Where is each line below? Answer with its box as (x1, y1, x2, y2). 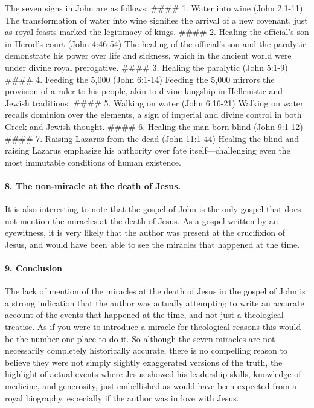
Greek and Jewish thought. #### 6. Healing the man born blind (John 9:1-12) (5, 120, 303, 132)
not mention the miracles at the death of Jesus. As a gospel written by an (5, 214, 278, 227)
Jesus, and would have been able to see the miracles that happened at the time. (5, 238, 300, 250)
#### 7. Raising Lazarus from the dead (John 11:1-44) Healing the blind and (5, 132, 299, 144)
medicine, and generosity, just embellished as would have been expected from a (5, 380, 297, 392)
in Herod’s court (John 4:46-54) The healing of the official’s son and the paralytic (5, 37, 307, 50)
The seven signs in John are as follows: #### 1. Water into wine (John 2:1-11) (5, 2, 303, 14)
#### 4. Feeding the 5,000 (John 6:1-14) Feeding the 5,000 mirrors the (5, 73, 275, 85)
